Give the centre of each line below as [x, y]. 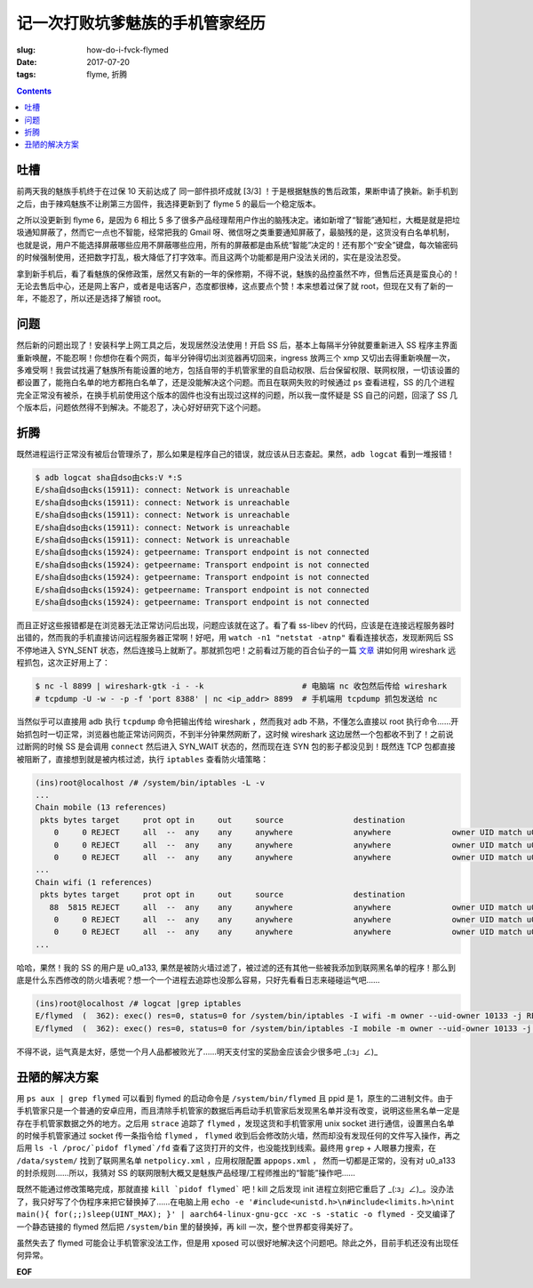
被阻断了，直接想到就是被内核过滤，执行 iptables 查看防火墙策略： [143, 759]
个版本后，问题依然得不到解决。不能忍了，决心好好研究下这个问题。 [141, 407]
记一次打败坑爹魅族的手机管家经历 [141, 23]
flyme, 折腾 [107, 75]
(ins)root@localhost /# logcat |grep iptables [138, 1004]
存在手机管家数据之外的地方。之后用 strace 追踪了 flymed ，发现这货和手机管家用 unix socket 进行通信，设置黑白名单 [235, 1123]
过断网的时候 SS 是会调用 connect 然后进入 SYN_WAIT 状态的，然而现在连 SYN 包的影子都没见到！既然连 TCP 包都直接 [236, 746]
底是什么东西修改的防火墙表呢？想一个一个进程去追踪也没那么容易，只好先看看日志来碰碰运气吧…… [199, 980]
